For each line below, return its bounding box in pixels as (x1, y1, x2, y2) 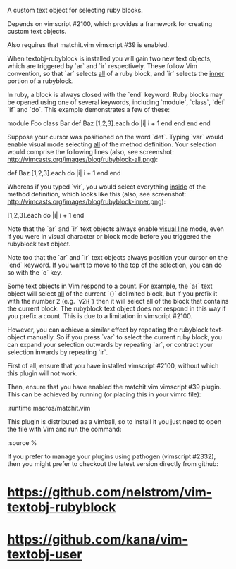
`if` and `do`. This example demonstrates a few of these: (7, 106, 170, 113)
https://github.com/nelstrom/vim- (7, 484, 213, 501)
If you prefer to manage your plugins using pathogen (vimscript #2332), (7, 452, 216, 461)
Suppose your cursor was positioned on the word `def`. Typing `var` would (7, 133, 224, 141)
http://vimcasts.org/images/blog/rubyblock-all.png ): (7, 155, 159, 163)
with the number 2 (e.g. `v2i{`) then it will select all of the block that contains (7, 297, 229, 305)
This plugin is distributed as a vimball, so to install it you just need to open (7, 418, 222, 425)
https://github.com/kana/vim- (7, 532, 188, 548)
